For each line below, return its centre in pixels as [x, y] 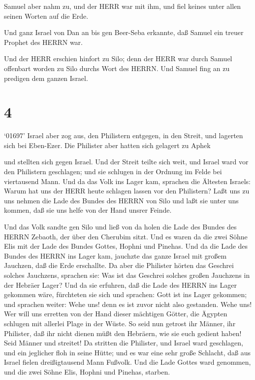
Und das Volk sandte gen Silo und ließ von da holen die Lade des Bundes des [120, 227]
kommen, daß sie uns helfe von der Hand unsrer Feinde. [88, 210]
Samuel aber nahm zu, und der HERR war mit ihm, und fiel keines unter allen [123, 6]
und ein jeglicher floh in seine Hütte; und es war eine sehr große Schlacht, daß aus [127, 352]
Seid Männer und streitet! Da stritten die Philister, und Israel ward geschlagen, [124, 343]
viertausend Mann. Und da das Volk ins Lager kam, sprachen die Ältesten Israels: [127, 181]
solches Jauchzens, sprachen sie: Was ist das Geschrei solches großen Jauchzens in [127, 275]
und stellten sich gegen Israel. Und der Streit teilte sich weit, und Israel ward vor [126, 162]
